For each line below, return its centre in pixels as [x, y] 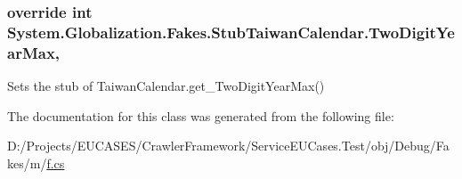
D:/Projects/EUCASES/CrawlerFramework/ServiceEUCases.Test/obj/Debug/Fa [228, 146]
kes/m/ [27, 163]
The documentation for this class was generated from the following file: [201, 115]
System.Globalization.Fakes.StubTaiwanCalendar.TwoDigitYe [231, 32]
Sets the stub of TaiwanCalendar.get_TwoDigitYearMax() [166, 86]
